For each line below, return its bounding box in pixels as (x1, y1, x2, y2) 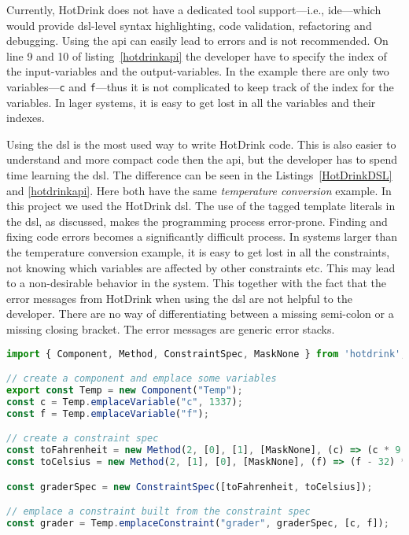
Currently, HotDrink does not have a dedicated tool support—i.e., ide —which (6, 2, 381, 17)
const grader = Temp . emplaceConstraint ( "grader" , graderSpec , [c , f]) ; (6, 517, 389, 529)
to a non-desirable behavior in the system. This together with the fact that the (6, 275, 387, 291)
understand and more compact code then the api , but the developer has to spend (6, 151, 397, 168)
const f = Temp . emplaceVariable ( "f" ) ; (6, 408, 209, 419)
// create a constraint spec (6, 433, 159, 445)
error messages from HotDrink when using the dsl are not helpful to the (6, 290, 352, 306)
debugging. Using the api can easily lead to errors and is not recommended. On (6, 32, 389, 49)
